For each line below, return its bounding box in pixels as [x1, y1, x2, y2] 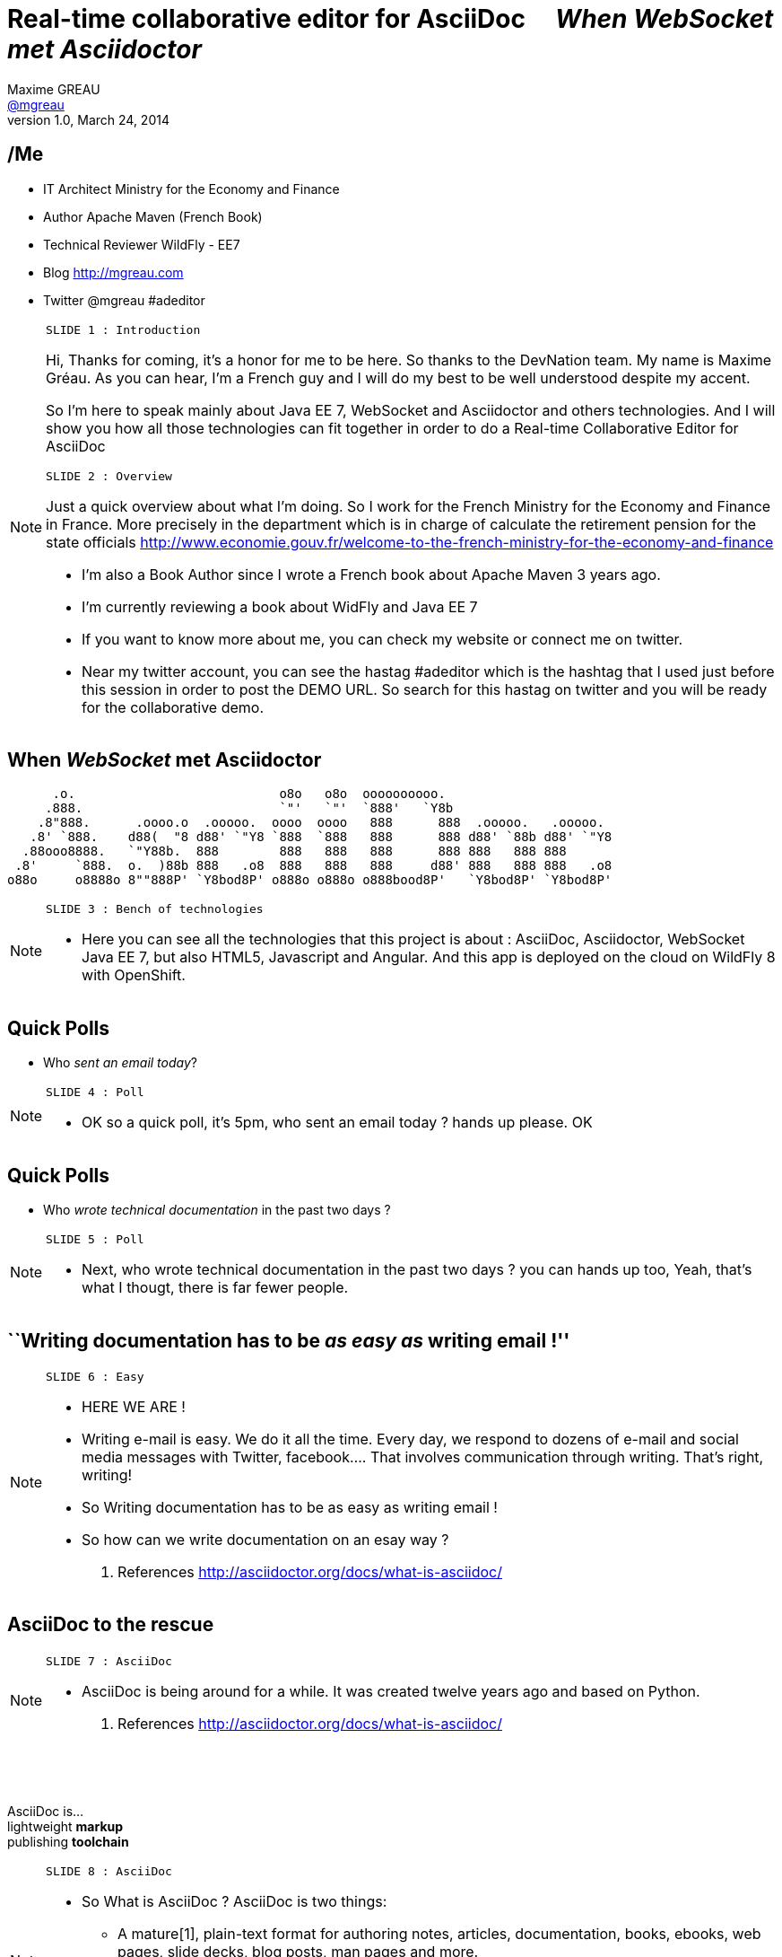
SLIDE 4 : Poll [46, 1085, 144, 1100]
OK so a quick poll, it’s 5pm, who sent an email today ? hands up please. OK [82, 1113, 593, 1132]
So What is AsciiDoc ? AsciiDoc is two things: [82, 1891, 387, 1910]
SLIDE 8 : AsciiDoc [46, 1864, 172, 1878]
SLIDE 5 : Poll [46, 1233, 144, 1247]
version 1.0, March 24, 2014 [7, 111, 169, 127]
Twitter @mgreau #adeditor [43, 292, 205, 308]
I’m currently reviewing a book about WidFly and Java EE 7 [82, 597, 478, 616]
